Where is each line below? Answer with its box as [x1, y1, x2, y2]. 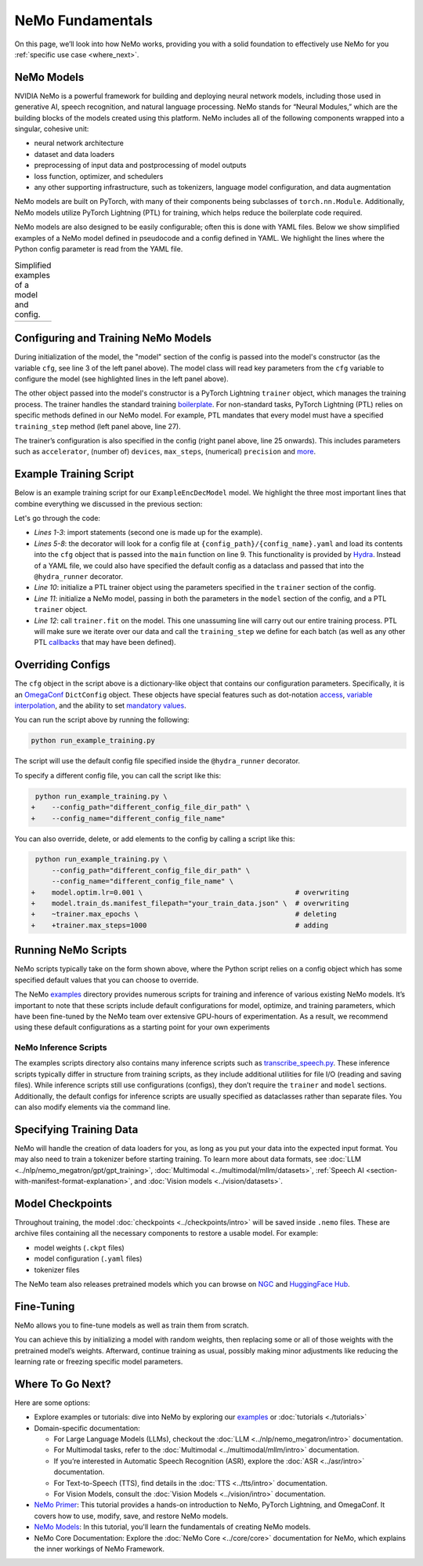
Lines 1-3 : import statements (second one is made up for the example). [34, 528, 263, 537]
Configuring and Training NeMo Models [14, 332, 211, 345]
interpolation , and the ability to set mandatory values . [14, 701, 187, 710]
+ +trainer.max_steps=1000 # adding [31, 920, 329, 930]
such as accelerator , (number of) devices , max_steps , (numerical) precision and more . [14, 447, 316, 457]
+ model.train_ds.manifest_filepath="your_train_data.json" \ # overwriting [31, 899, 349, 908]
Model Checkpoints [14, 1196, 113, 1210]
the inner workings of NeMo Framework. [34, 1544, 164, 1553]
